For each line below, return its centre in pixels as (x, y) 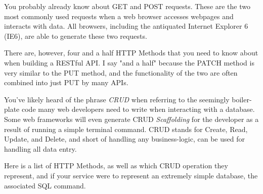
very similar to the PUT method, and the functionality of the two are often (121, 72)
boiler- (242, 99)
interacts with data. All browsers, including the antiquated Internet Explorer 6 (126, 26)
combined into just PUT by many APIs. (66, 82)
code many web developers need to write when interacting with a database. (138, 109)
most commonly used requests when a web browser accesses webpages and (119, 16)
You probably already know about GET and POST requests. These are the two (127, 6)
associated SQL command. (45, 185)
